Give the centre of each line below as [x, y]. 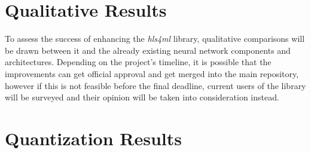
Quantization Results [93, 138]
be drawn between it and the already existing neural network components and [148, 50]
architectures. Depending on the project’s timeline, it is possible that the [138, 62]
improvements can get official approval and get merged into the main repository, [152, 73]
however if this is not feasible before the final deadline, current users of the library [155, 85]
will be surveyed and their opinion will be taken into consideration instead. [142, 97]
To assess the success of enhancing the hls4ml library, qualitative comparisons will [155, 39]
